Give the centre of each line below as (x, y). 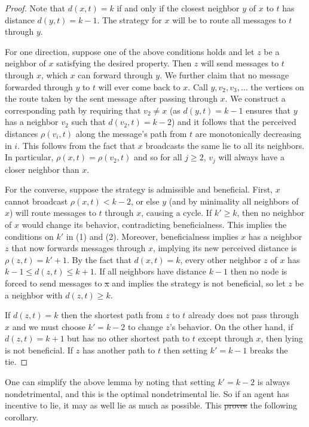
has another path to (119, 350)
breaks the (269, 350)
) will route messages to (53, 213)
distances (22, 133)
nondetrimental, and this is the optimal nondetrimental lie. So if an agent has (147, 393)
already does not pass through (244, 315)
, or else (145, 201)
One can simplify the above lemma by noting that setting (110, 382)
